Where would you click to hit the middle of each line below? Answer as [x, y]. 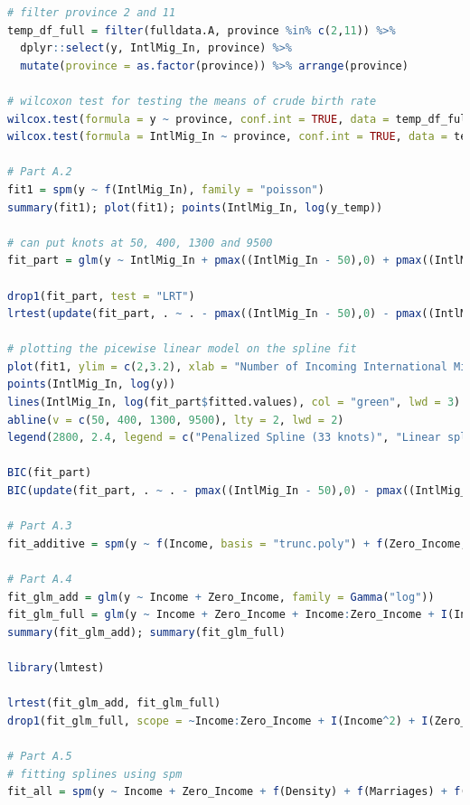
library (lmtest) [56, 667]
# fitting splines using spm [95, 774]
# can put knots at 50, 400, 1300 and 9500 [140, 243]
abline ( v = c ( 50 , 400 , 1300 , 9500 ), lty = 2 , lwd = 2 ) [176, 420]
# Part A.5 [40, 756]
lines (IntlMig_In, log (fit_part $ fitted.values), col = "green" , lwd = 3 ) [234, 402]
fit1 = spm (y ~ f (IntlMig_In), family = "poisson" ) [166, 189]
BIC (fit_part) [50, 473]
